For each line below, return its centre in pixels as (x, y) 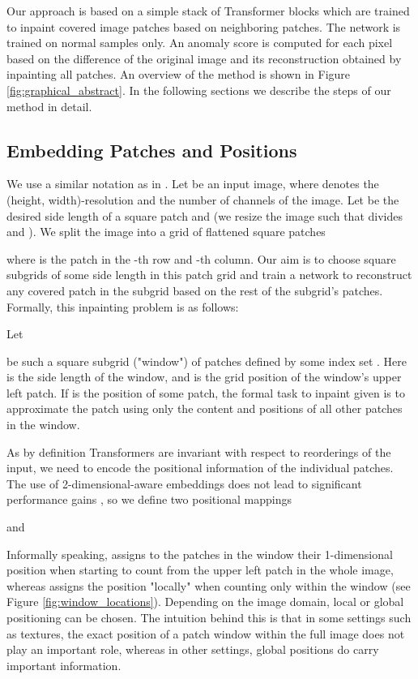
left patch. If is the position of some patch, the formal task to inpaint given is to (206, 392)
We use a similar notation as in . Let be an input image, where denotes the (193, 184)
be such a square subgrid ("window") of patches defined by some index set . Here (207, 361)
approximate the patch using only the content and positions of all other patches (205, 408)
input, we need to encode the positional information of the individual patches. (200, 468)
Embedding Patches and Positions (152, 150)
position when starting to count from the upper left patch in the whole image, (200, 570)
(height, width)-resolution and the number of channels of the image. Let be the (203, 199)
